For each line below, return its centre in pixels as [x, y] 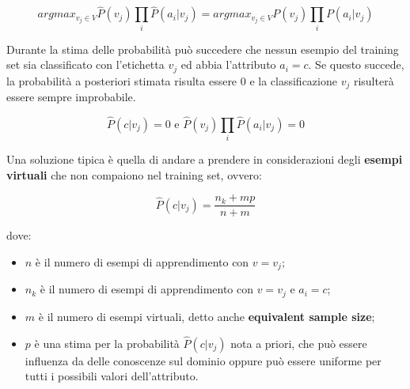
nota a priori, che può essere [299, 343]
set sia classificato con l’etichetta [85, 64]
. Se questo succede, [356, 64]
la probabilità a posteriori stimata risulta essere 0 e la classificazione [172, 80]
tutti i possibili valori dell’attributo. [112, 376]
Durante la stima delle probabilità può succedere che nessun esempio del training [203, 49]
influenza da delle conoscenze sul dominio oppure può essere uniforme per [203, 360]
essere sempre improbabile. [71, 97]
